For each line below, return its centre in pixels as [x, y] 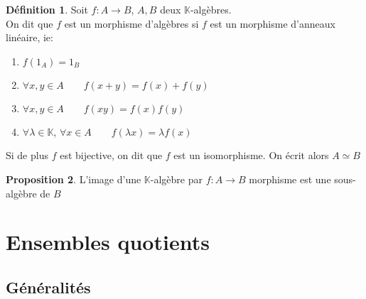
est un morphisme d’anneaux [273, 23]
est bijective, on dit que [111, 155]
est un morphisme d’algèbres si [131, 23]
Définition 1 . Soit [47, 9]
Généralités [48, 287]
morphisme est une [290, 179]
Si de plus [27, 155]
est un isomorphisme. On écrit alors [251, 155]
